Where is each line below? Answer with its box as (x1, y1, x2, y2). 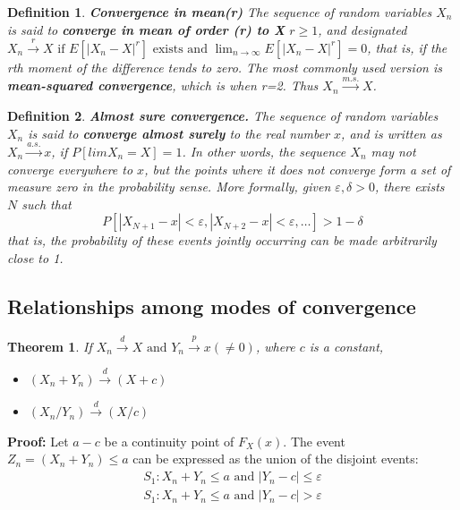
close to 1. (7, 248, 64, 267)
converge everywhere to (7, 159, 133, 178)
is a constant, (309, 336, 384, 355)
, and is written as (341, 123, 442, 142)
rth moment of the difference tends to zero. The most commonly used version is (7, 57, 442, 76)
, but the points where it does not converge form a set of (144, 159, 451, 178)
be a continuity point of (104, 431, 234, 450)
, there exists (374, 177, 445, 196)
